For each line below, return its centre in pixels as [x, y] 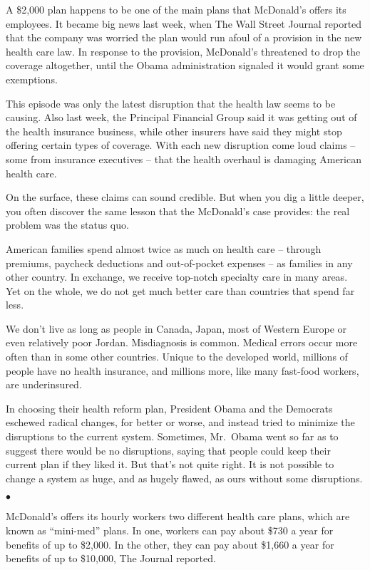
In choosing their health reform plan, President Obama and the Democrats [169, 408]
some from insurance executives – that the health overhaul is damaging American [184, 159]
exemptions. [32, 79]
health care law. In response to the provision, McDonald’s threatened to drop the [183, 51]
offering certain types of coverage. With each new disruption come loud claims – [181, 145]
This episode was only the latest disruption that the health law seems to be [171, 103]
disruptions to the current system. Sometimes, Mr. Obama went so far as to [172, 436]
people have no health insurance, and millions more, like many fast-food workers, [183, 370]
